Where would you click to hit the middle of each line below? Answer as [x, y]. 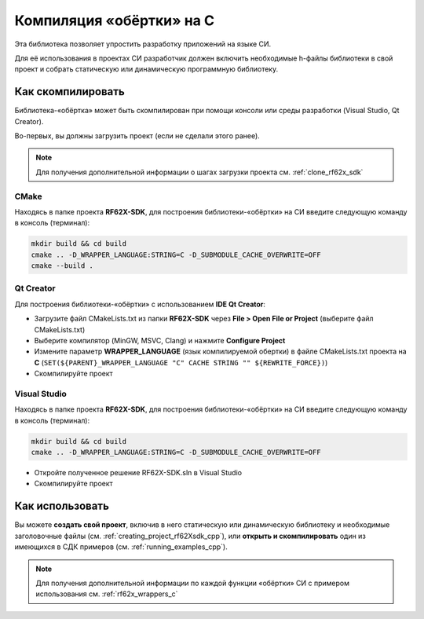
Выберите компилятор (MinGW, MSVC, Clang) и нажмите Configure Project [160, 341]
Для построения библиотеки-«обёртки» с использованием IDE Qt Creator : [140, 304]
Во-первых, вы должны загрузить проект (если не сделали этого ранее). [137, 136]
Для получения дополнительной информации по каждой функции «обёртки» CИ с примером [192, 583]
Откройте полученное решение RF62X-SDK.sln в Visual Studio [138, 473]
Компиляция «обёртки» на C [115, 20]
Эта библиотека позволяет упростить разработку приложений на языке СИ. [143, 44]
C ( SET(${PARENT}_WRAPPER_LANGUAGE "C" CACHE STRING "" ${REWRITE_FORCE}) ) [181, 362]
